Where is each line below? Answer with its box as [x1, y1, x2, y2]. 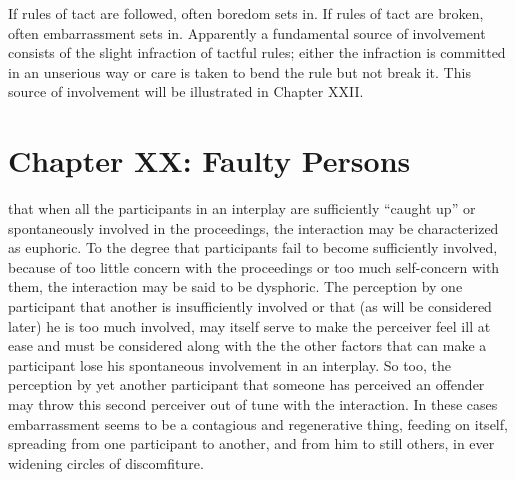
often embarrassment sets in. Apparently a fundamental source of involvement [8, 22, 486, 43]
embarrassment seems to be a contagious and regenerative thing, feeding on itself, [8, 413, 508, 434]
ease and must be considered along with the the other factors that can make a [8, 335, 487, 356]
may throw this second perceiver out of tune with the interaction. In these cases [8, 394, 498, 415]
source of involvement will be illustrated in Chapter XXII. [8, 81, 364, 102]
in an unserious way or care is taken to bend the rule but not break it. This [8, 61, 471, 82]
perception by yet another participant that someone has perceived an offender [8, 374, 485, 395]
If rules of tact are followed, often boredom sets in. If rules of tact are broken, [8, 3, 484, 23]
